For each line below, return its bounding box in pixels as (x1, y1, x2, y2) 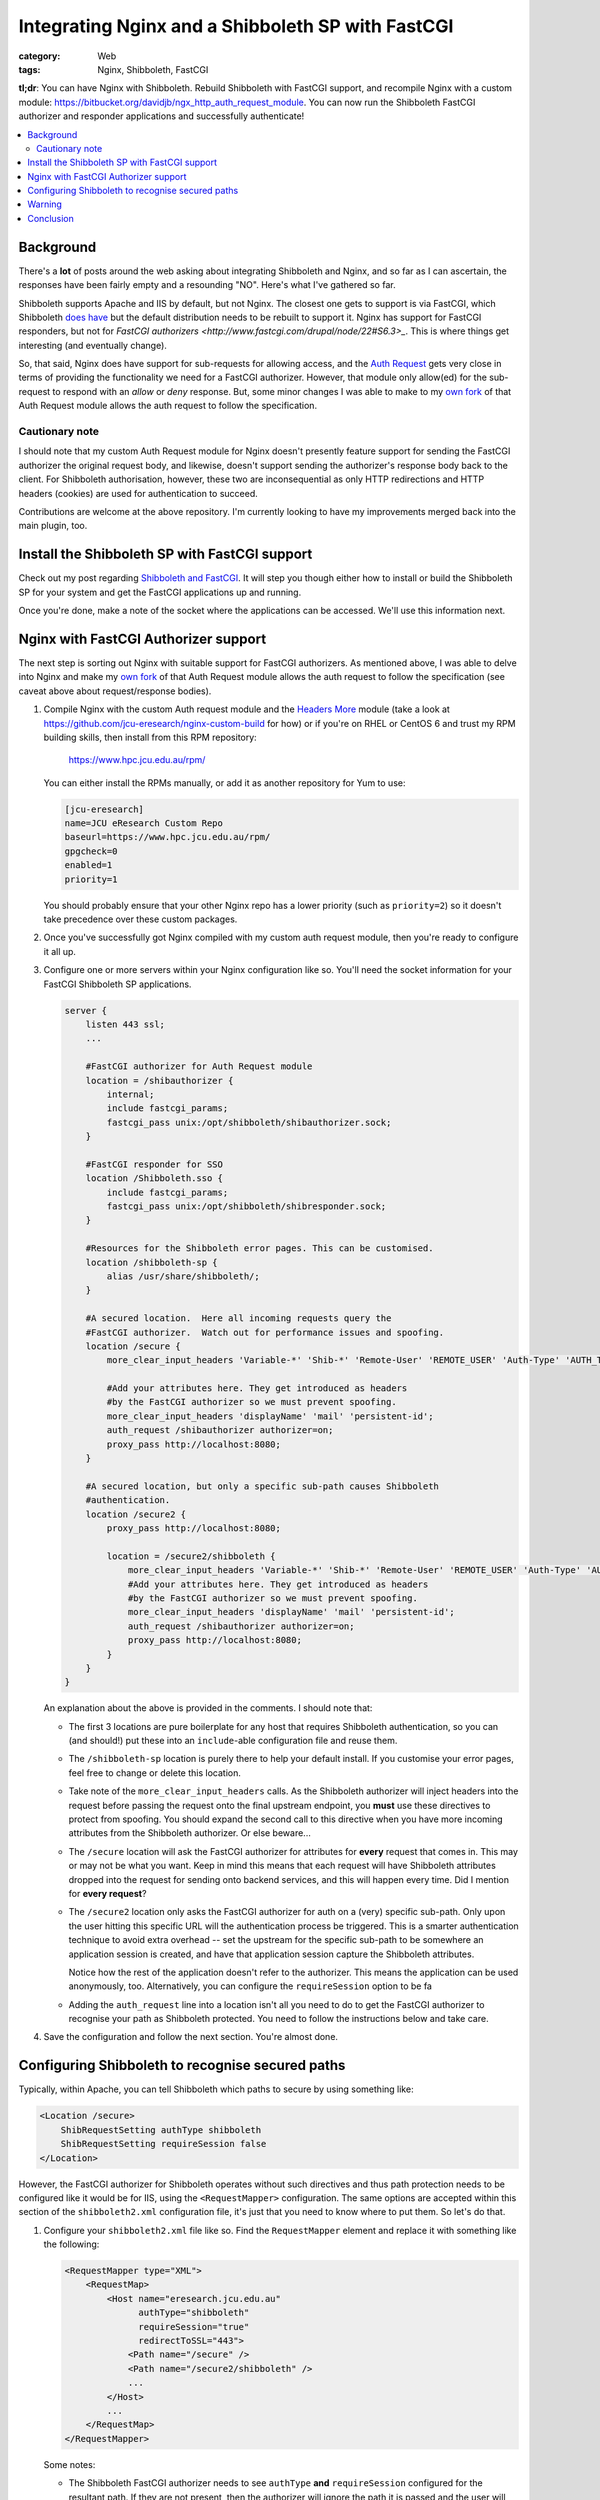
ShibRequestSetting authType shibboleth (60, 2124, 262, 2135)
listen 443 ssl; (85, 1018, 165, 1030)
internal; (106, 1088, 155, 1100)
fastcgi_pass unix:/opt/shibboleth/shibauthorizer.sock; (106, 1116, 392, 1128)
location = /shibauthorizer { (85, 1075, 234, 1086)
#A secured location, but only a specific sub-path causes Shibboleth (85, 1480, 440, 1492)
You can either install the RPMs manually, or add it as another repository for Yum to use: (43, 776, 406, 789)
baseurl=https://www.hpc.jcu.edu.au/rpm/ (64, 831, 271, 843)
